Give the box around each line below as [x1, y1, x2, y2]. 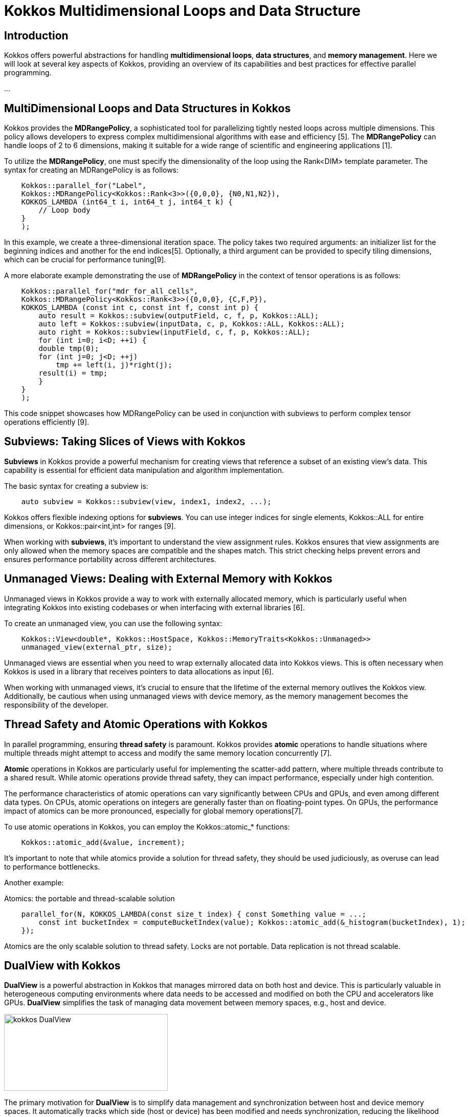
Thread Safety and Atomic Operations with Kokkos [4, 718, 268, 731]
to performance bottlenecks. [4, 862, 100, 871]
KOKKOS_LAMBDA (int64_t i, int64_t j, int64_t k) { [21, 198, 233, 206]
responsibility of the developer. [4, 700, 108, 709]
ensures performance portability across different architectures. [4, 554, 216, 564]
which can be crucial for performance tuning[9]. [4, 255, 166, 264]
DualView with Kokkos [4, 959, 121, 972]
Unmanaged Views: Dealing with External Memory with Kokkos [4, 572, 332, 586]
